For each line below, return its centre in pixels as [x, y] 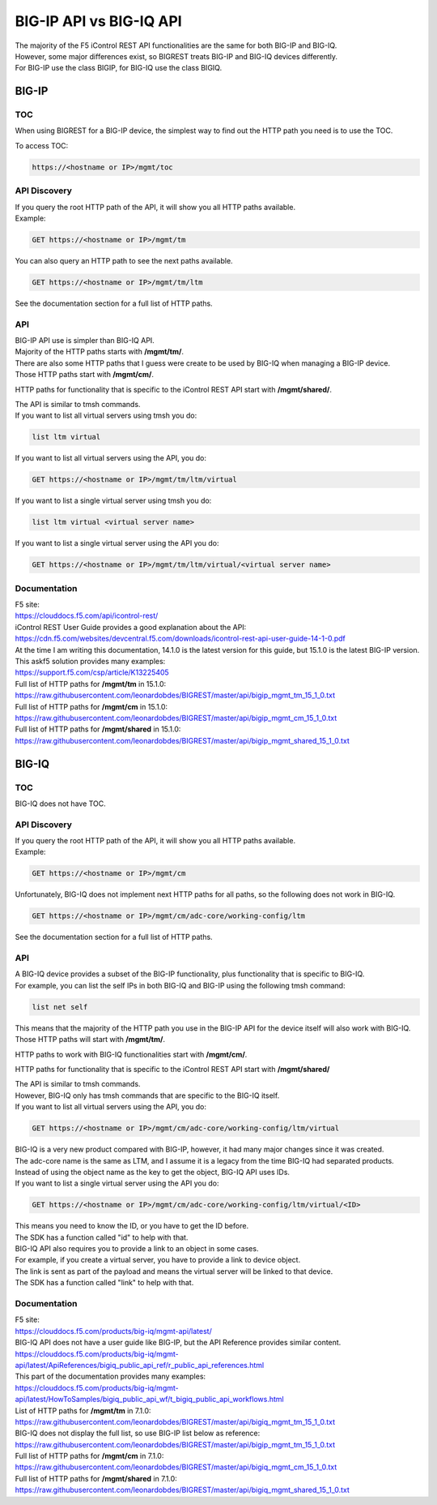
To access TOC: [42, 145]
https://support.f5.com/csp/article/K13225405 [92, 672]
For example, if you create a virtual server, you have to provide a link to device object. [158, 1260]
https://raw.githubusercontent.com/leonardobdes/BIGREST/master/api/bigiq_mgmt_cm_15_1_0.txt [176, 1467]
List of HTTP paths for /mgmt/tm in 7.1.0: [83, 1410]
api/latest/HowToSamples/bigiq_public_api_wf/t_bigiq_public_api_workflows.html [149, 1400]
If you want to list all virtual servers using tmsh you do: [106, 416]
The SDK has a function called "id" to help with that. [102, 1237]
